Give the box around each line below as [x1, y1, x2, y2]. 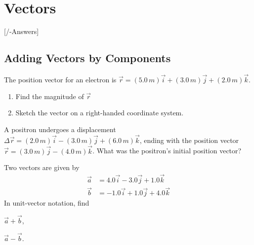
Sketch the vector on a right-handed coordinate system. [15, 107, 184, 118]
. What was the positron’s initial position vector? [92, 145, 242, 156]
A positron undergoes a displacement [4, 124, 116, 134]
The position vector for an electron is [4, 74, 117, 85]
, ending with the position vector [139, 135, 239, 145]
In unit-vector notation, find [4, 198, 89, 208]
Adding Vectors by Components [4, 50, 171, 66]
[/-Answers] [4, 26, 39, 36]
